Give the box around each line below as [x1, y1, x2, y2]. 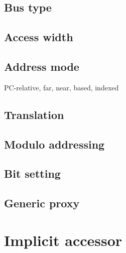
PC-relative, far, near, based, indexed [4, 82, 119, 92]
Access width [4, 29, 73, 45]
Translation [4, 106, 64, 122]
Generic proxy [4, 195, 80, 211]
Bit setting [4, 166, 61, 181]
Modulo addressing [4, 136, 105, 152]
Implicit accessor [4, 229, 122, 250]
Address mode [4, 58, 79, 74]
